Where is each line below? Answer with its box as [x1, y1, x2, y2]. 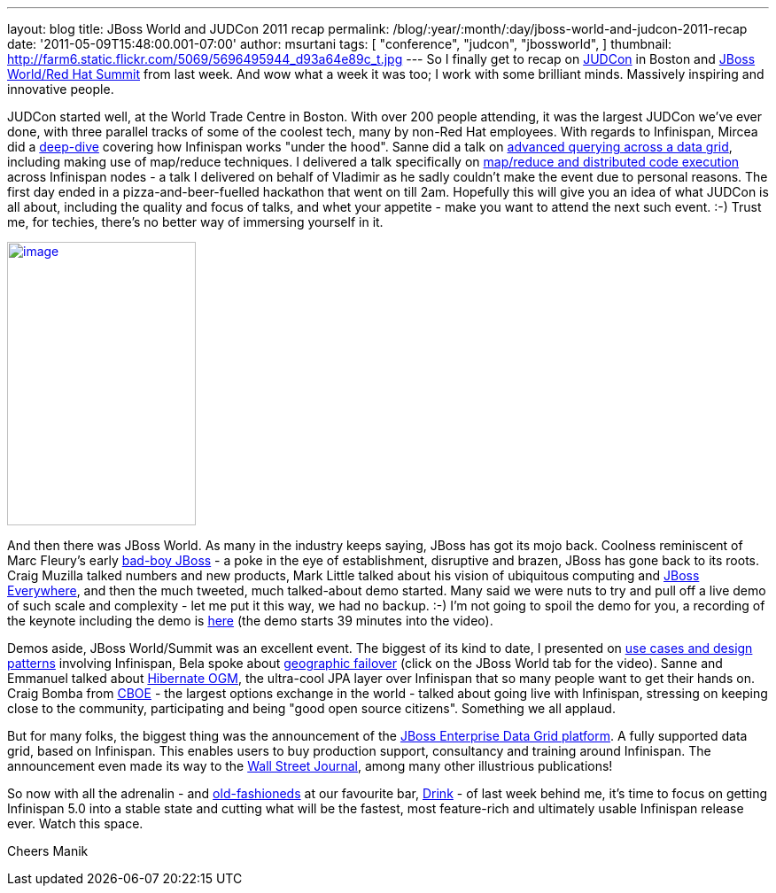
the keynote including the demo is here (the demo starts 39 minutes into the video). [7, 613, 493, 628]
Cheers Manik [7, 843, 89, 858]
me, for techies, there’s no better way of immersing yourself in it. [7, 214, 384, 229]
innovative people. [7, 82, 114, 97]
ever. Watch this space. [7, 816, 144, 831]
